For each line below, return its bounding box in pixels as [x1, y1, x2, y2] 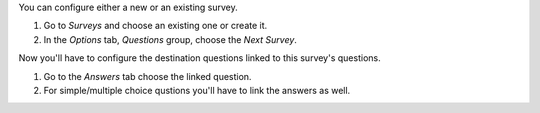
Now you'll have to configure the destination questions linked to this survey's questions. [18, 52, 381, 64]
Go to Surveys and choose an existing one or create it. [43, 20, 268, 32]
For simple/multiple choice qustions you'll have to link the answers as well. [43, 84, 351, 96]
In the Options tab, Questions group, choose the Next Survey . [43, 33, 297, 45]
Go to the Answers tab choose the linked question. [43, 70, 252, 82]
